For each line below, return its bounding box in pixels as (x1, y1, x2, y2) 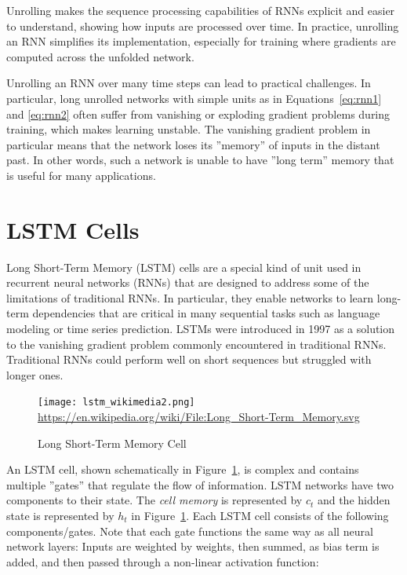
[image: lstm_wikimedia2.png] (38, 397, 195, 408)
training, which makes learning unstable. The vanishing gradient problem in (6, 121, 371, 137)
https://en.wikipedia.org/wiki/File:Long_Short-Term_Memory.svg (38, 408, 360, 425)
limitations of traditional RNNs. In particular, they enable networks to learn (6, 289, 374, 306)
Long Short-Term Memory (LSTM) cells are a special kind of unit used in (6, 258, 362, 275)
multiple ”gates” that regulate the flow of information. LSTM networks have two (6, 476, 394, 493)
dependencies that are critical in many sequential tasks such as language (32, 305, 380, 321)
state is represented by (6, 507, 114, 524)
